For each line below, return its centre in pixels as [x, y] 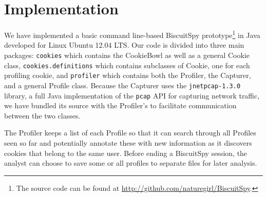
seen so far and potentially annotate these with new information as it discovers [128, 143]
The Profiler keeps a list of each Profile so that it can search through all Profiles [130, 133]
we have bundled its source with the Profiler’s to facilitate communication [120, 105]
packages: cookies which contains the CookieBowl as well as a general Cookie [127, 55]
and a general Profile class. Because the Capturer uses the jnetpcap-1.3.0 [122, 85]
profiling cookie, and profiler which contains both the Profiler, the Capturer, [128, 75]
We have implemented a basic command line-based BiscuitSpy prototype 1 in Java [132, 34]
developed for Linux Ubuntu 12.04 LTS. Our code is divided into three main [124, 45]
